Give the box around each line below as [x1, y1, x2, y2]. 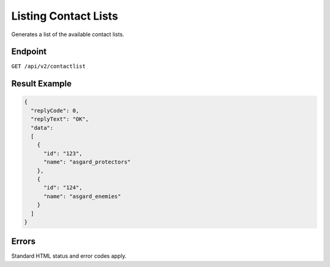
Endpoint [11, 47, 47, 57]
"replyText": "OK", [31, 116, 89, 122]
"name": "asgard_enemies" [43, 193, 122, 200]
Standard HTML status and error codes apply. [11, 252, 127, 260]
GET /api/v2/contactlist [11, 63, 86, 70]
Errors [11, 236, 36, 247]
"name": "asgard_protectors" [43, 159, 131, 165]
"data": [31, 124, 54, 131]
